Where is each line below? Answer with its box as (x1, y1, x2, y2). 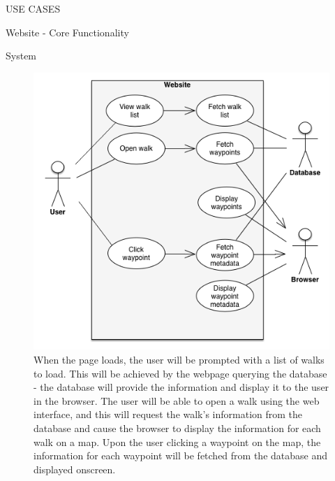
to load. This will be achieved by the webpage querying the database (33, 366, 327, 380)
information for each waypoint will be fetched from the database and (33, 448, 327, 463)
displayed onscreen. (33, 461, 116, 476)
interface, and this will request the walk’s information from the (33, 407, 303, 422)
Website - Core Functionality (6, 24, 129, 39)
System (6, 48, 37, 63)
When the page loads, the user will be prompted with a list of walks (33, 352, 325, 367)
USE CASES (6, 1, 61, 15)
